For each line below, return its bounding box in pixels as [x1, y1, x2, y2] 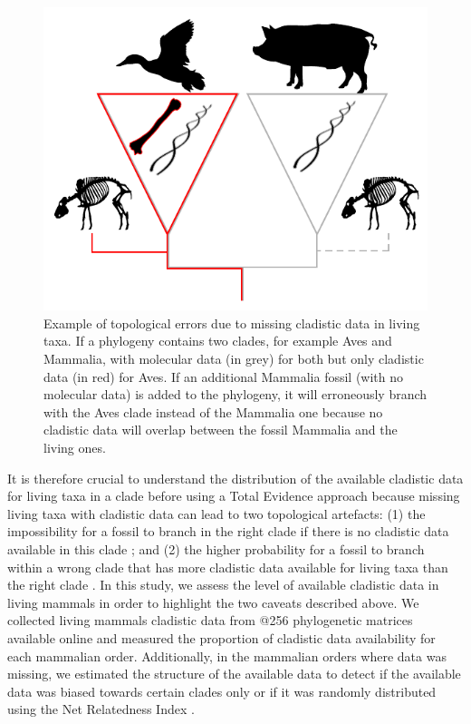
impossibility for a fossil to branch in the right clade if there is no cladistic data [7, 522, 449, 541]
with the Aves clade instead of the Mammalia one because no [43, 402, 383, 421]
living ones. [43, 437, 106, 456]
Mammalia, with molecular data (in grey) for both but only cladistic [43, 349, 424, 367]
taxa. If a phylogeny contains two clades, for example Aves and [43, 331, 392, 350]
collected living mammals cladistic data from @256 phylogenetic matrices [7, 611, 413, 630]
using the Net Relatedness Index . [7, 700, 195, 719]
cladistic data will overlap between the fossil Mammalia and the [43, 420, 398, 439]
